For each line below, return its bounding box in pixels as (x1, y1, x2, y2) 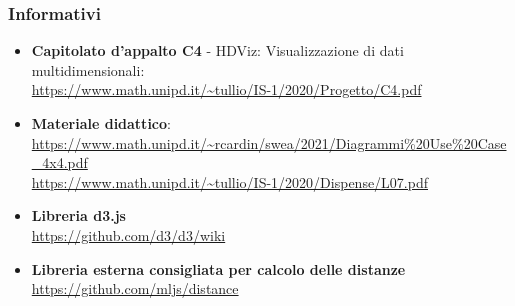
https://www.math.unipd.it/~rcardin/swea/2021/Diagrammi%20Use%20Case (31, 132, 507, 153)
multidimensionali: (31, 59, 145, 80)
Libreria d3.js (31, 205, 126, 226)
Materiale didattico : (31, 113, 171, 133)
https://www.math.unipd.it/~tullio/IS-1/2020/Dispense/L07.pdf (31, 171, 429, 192)
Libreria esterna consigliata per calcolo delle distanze (31, 258, 406, 279)
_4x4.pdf (31, 152, 88, 173)
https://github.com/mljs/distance (31, 278, 239, 299)
